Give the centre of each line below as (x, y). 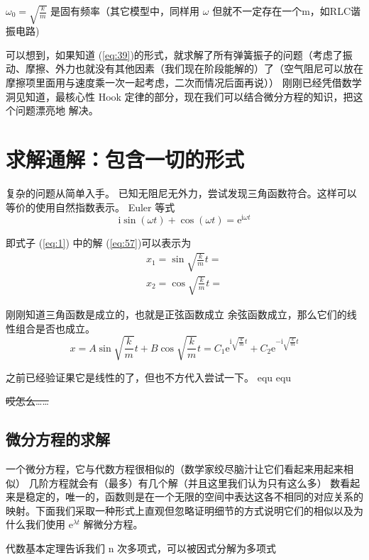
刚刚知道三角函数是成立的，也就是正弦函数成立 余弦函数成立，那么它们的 (176, 314)
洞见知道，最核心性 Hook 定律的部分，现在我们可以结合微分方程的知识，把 (180, 96)
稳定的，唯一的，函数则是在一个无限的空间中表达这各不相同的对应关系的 (194, 497)
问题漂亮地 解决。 (57, 110)
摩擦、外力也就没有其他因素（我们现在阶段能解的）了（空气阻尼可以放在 (194, 68)
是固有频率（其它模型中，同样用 (125, 11)
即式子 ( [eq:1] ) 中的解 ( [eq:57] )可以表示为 (99, 243)
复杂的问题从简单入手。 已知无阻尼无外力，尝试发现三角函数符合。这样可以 (181, 192)
